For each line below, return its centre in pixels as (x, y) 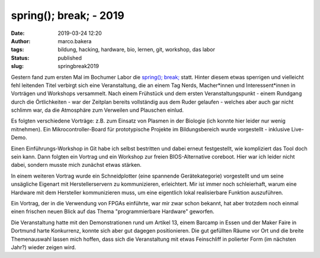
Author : (21, 41)
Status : (20, 58)
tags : (17, 50)
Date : (18, 33)
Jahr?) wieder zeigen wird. (44, 247)
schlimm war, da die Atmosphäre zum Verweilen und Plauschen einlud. (97, 110)
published (70, 58)
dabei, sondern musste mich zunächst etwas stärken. (76, 165)
